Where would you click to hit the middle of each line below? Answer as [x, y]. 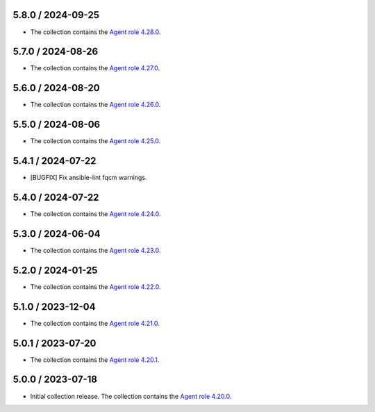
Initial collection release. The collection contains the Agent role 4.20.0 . [131, 396]
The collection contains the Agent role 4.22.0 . [95, 287]
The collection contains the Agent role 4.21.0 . [95, 323]
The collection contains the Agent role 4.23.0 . [95, 250]
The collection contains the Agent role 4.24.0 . [95, 214]
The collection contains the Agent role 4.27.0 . [95, 68]
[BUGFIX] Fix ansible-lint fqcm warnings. [89, 178]
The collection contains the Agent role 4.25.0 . [95, 141]
